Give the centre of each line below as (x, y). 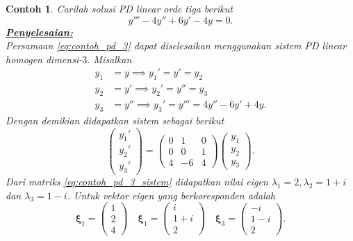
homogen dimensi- (44, 59)
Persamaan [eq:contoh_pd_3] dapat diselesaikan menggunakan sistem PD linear (176, 45)
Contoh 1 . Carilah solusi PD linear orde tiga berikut (119, 8)
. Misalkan (109, 59)
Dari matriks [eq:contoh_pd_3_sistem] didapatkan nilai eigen (137, 182)
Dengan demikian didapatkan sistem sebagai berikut (115, 120)
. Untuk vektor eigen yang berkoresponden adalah (171, 195)
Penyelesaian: (39, 32)
